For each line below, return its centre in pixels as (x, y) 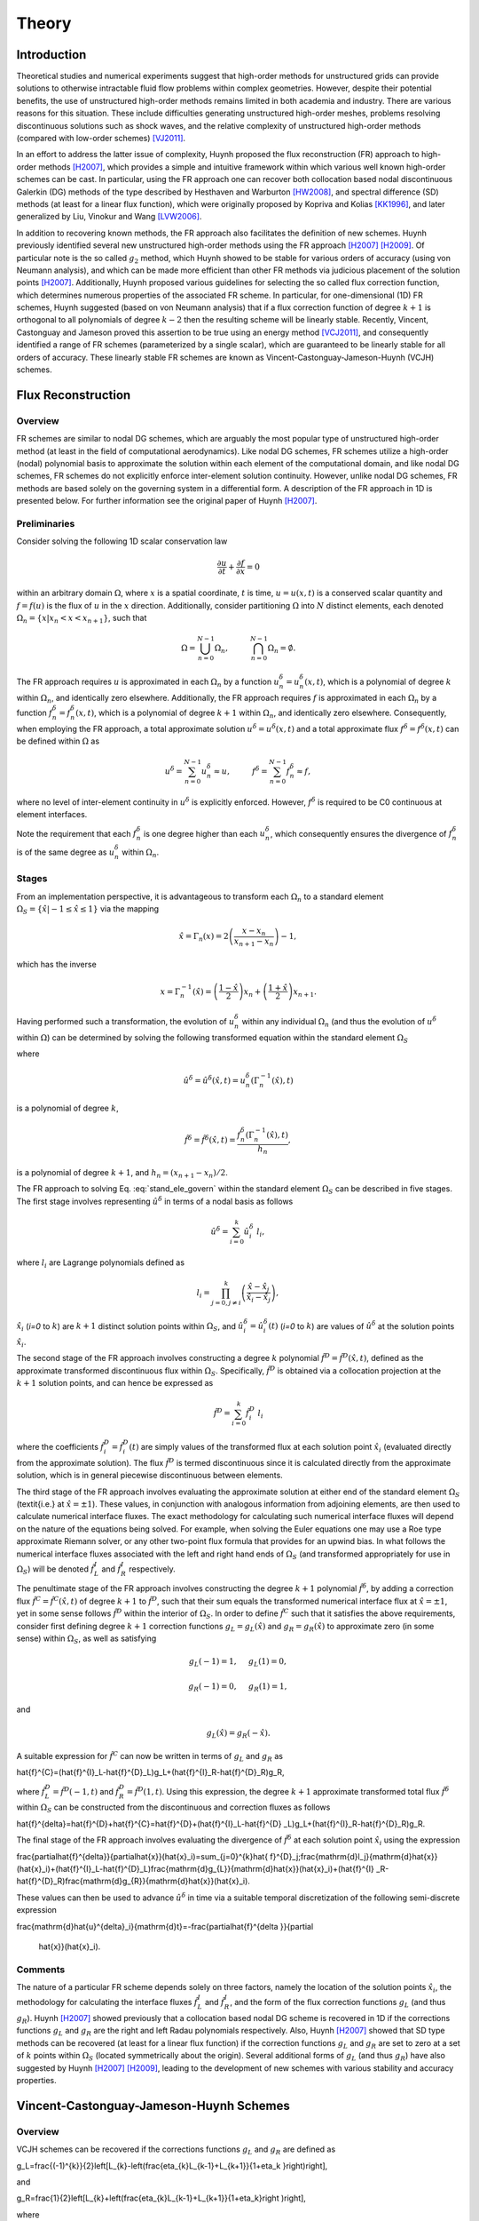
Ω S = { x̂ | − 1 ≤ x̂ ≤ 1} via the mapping (88, 909)
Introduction (51, 55)
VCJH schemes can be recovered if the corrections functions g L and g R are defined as (176, 2150)
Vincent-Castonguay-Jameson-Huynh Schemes (153, 2106)
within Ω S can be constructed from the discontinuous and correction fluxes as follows (173, 1808)
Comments (41, 1970)
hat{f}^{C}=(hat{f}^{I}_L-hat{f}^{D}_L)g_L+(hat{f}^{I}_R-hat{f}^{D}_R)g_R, (150, 1772)
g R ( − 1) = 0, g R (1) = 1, (237, 1687)
